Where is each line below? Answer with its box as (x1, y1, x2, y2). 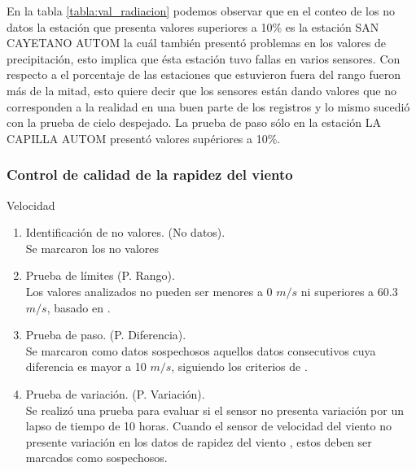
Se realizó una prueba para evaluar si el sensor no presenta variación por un (25, 401, 404, 418)
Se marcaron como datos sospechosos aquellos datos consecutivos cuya (25, 342, 376, 359)
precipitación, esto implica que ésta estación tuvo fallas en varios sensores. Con (7, 50, 401, 67)
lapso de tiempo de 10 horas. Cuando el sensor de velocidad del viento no (25, 417, 392, 434)
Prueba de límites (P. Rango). (25, 267, 175, 284)
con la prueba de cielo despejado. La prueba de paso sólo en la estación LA (7, 114, 382, 131)
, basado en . (46, 299, 111, 316)
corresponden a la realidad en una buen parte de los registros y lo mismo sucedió (7, 98, 410, 115)
